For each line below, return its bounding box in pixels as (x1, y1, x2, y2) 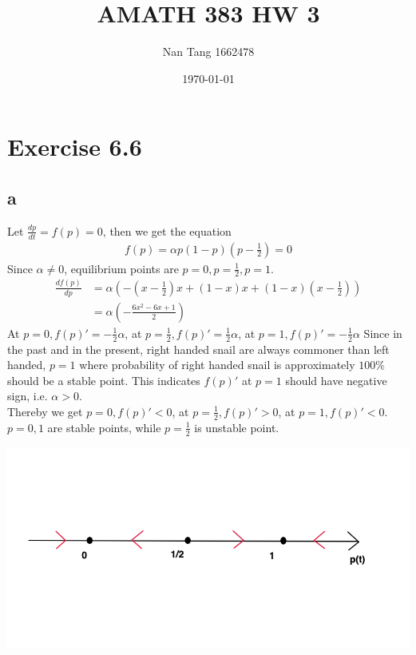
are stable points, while (47, 419, 161, 435)
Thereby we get (7, 403, 83, 419)
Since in (363, 324, 402, 341)
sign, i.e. (7, 387, 48, 404)
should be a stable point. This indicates (7, 371, 200, 388)
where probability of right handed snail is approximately (79, 356, 355, 373)
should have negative (285, 371, 387, 388)
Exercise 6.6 (7, 130, 142, 163)
